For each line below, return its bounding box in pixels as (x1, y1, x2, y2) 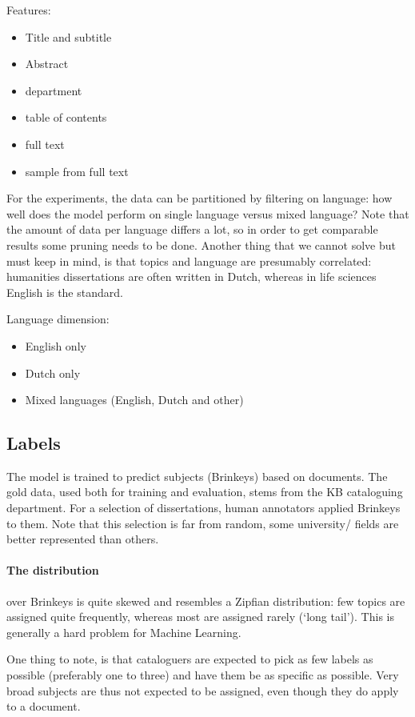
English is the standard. (6, 283, 123, 300)
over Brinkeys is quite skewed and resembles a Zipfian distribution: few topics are (6, 592, 405, 609)
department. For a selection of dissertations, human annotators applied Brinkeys (6, 499, 401, 516)
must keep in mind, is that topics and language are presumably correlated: (6, 252, 372, 269)
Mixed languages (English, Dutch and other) (25, 391, 244, 408)
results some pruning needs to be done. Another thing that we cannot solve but (6, 236, 397, 253)
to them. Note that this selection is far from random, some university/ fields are (6, 515, 399, 531)
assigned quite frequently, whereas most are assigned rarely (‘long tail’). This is (6, 608, 394, 625)
